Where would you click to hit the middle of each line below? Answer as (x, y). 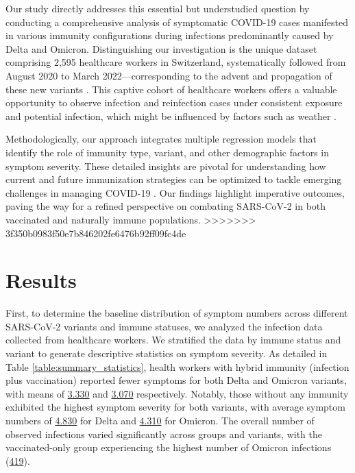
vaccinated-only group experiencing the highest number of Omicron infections (169, 447)
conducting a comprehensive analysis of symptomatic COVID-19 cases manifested (177, 22)
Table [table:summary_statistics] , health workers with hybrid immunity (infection (177, 366)
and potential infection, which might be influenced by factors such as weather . (171, 116)
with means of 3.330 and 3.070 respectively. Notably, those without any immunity (177, 393)
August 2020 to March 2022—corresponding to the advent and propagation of (169, 75)
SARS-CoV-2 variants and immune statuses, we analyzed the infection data (164, 326)
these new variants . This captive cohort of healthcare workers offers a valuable (171, 89)
